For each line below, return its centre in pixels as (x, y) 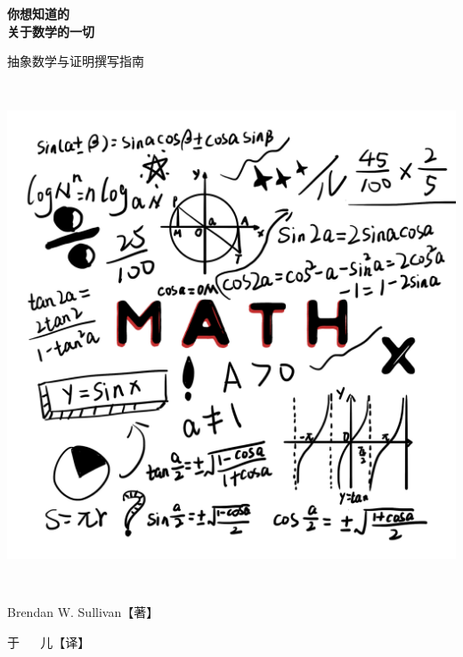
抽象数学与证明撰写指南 (76, 61)
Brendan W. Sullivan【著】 (83, 612)
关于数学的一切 (51, 31)
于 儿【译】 (49, 641)
